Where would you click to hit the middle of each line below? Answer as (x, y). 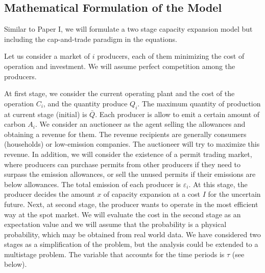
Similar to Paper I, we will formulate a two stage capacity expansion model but (128, 29)
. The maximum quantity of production (199, 103)
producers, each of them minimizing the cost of (171, 56)
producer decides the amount (50, 194)
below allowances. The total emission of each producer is (93, 184)
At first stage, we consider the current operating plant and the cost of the (119, 93)
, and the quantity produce (85, 103)
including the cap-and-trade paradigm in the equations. (91, 39)
